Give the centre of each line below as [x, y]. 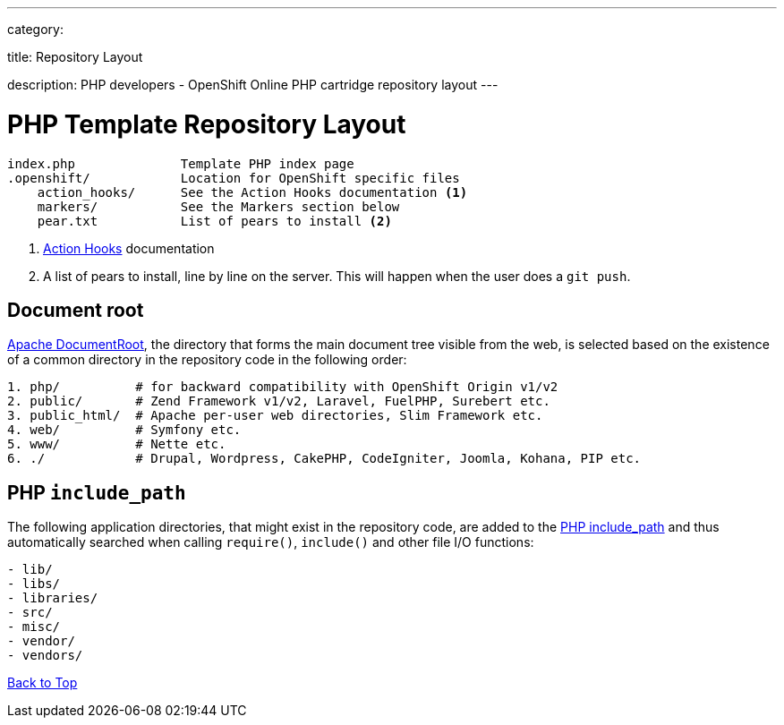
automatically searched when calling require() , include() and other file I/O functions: [271, 542]
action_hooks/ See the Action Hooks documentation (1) [252, 192]
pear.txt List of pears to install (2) [214, 221]
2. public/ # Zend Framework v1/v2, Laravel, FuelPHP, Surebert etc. [279, 401]
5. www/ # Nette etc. [117, 444]
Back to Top [43, 683]
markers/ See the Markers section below [218, 206]
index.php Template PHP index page [181, 163]
